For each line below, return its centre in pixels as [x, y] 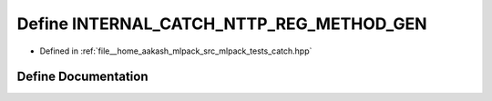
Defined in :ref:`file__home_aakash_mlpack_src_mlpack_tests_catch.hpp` [176, 51]
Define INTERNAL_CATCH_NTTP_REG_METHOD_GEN [222, 24]
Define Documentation [82, 77]
